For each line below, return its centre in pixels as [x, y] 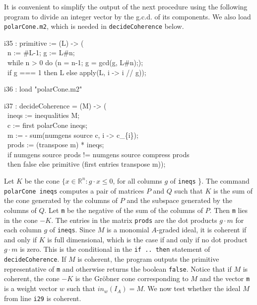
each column [23, 230]
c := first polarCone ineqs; [47, 125]
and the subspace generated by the [180, 200]
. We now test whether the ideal [192, 288]
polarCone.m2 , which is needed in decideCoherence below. [94, 26]
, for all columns [137, 180]
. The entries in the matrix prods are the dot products [134, 220]
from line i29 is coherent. [43, 298]
